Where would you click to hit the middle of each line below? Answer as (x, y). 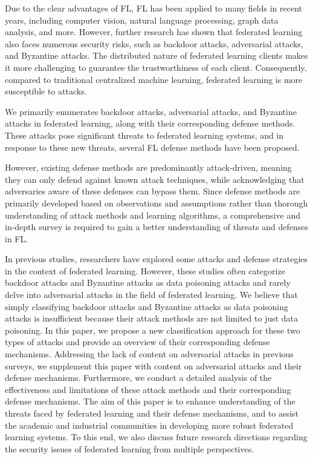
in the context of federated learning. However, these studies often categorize (145, 270)
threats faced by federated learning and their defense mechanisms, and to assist (152, 413)
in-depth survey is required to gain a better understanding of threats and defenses (157, 227)
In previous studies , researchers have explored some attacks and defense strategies (156, 259)
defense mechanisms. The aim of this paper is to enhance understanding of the (150, 401)
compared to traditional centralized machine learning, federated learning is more (154, 79)
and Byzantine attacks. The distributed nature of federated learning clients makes (156, 55)
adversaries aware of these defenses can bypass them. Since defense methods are (153, 191)
